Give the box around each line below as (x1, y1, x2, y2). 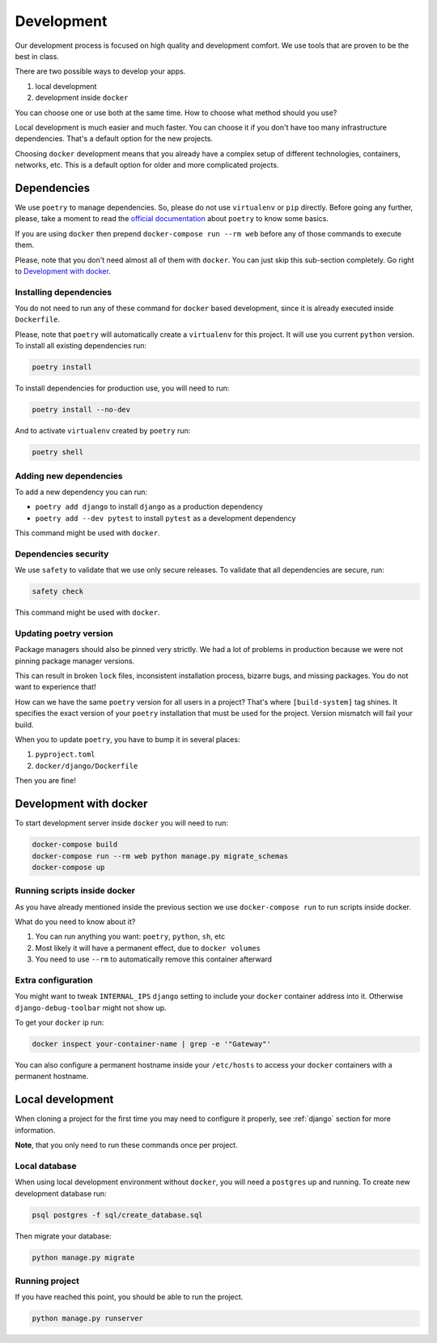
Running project (15, 1276, 80, 1286)
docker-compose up (32, 863, 105, 872)
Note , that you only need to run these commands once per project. (15, 1140, 238, 1150)
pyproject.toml (35, 750, 96, 759)
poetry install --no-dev (32, 405, 131, 415)
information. (15, 1125, 56, 1135)
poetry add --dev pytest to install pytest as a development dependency (35, 513, 296, 522)
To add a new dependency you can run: (15, 487, 148, 497)
